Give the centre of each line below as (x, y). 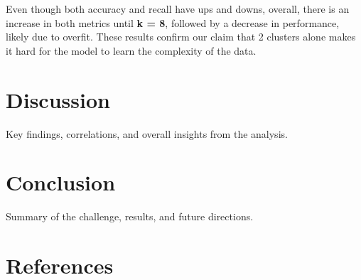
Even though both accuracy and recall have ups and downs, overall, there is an (178, 9)
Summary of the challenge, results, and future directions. (130, 216)
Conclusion (61, 182)
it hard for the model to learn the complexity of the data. (131, 50)
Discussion (58, 99)
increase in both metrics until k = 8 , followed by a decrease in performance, (173, 22)
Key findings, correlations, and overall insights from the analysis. (147, 133)
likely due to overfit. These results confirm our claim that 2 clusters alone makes (181, 37)
